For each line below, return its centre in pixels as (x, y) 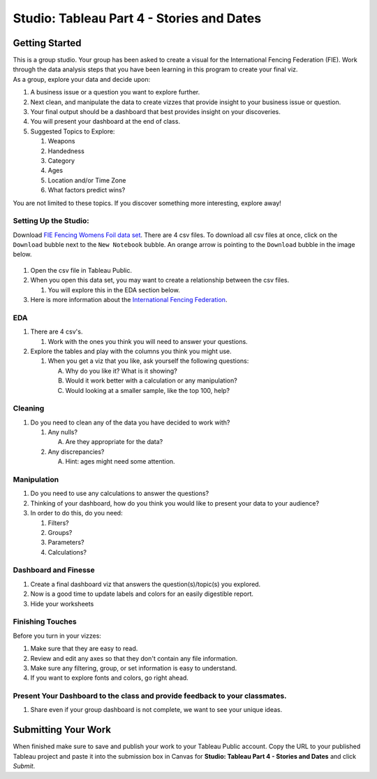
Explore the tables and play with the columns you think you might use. (131, 351)
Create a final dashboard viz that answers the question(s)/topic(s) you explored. (146, 584)
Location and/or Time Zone (87, 180)
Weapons (61, 141)
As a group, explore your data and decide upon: (81, 79)
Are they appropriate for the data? (114, 442)
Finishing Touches (45, 622)
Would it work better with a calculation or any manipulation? (151, 380)
